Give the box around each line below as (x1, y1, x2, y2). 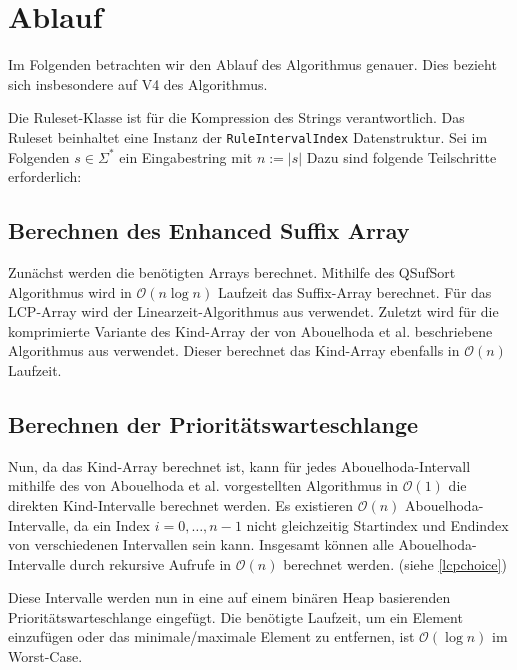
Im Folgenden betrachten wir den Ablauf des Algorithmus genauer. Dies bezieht (8, 54, 497, 75)
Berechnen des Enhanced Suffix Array (8, 215, 410, 246)
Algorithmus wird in (8, 281, 132, 302)
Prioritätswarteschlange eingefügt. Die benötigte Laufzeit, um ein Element (8, 606, 463, 627)
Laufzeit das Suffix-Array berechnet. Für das (217, 281, 492, 302)
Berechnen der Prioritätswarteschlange (8, 408, 419, 439)
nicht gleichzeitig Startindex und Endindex (246, 514, 509, 535)
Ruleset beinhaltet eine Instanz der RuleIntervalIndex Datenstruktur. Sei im (8, 126, 488, 147)
